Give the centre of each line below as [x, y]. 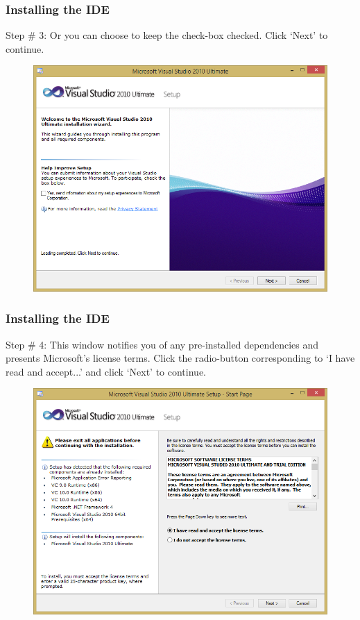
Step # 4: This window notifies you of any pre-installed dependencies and [162, 344]
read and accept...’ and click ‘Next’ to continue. [106, 371]
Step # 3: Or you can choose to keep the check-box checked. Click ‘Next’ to [167, 35]
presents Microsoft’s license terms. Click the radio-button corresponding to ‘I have [180, 358]
